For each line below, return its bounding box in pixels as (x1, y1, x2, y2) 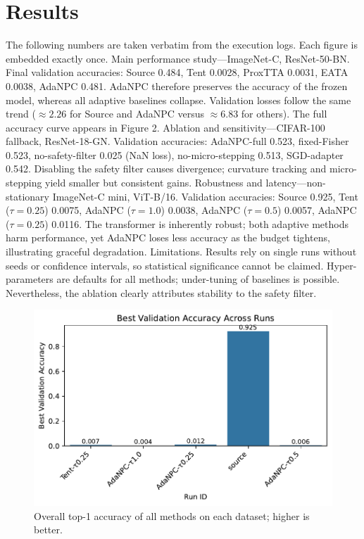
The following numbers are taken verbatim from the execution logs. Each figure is (6, 37, 358, 52)
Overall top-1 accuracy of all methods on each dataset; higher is (34, 508, 310, 523)
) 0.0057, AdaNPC (277, 203, 357, 217)
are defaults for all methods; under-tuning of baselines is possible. (56, 272, 340, 286)
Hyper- (326, 258, 357, 272)
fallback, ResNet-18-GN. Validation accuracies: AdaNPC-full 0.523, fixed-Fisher (6, 134, 349, 148)
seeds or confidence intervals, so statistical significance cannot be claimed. (6, 258, 324, 272)
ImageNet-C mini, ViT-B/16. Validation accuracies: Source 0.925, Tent (52, 189, 358, 203)
